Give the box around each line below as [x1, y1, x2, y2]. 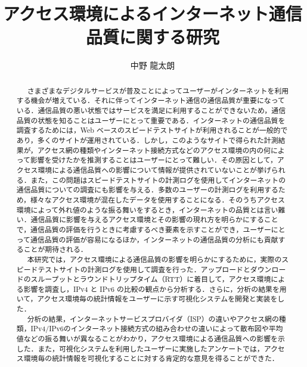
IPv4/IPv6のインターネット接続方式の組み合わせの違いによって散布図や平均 [30, 324, 283, 334]
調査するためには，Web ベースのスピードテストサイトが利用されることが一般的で [16, 125, 288, 135]
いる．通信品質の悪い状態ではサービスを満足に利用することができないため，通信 [16, 105, 286, 116]
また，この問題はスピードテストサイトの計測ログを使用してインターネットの [30, 175, 286, 185]
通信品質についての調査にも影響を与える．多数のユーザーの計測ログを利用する [16, 185, 278, 195]
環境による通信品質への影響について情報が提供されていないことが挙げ [38, 164, 271, 175]
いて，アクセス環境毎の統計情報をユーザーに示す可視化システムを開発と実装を [16, 294, 278, 304]
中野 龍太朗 [130, 59, 175, 71]
